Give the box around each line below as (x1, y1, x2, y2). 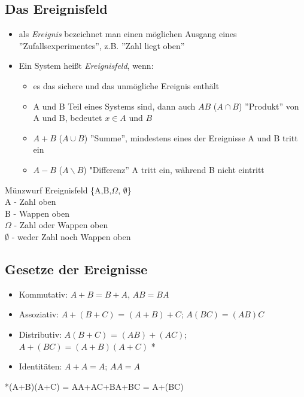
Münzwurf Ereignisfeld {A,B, (5, 183, 112, 196)
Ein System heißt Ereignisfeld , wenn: (19, 59, 154, 72)
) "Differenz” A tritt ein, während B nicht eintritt (83, 163, 265, 175)
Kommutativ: (19, 287, 68, 300)
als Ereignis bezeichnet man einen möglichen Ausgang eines (19, 28, 237, 40)
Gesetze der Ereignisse (5, 259, 148, 278)
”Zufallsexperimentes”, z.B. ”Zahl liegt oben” (19, 39, 185, 51)
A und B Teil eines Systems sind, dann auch (33, 99, 196, 112)
